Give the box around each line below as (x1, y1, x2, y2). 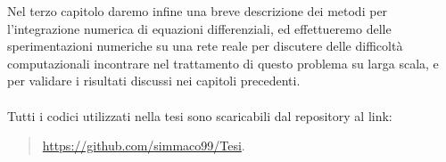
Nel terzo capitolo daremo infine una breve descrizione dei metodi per (7, 2, 388, 20)
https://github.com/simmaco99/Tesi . (42, 136, 245, 155)
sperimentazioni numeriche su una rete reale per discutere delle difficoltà (7, 36, 403, 55)
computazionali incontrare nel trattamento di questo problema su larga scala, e (7, 53, 439, 72)
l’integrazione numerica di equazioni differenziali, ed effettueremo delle (7, 19, 392, 37)
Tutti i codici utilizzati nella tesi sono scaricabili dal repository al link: (7, 106, 392, 125)
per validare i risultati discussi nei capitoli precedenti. (7, 71, 301, 90)
